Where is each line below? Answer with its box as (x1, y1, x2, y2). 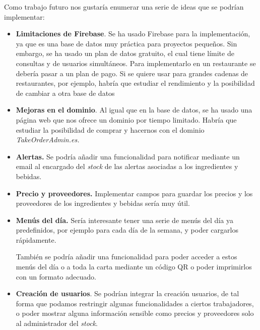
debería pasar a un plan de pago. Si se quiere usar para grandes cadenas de (16, 68, 248, 78)
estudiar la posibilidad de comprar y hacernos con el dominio (16, 124, 205, 135)
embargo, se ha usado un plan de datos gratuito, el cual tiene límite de (16, 48, 234, 59)
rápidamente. (16, 234, 56, 245)
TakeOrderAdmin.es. (16, 134, 80, 145)
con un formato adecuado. (16, 271, 96, 282)
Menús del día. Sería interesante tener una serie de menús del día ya (16, 214, 233, 225)
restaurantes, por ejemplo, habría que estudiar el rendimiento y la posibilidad (16, 78, 255, 88)
